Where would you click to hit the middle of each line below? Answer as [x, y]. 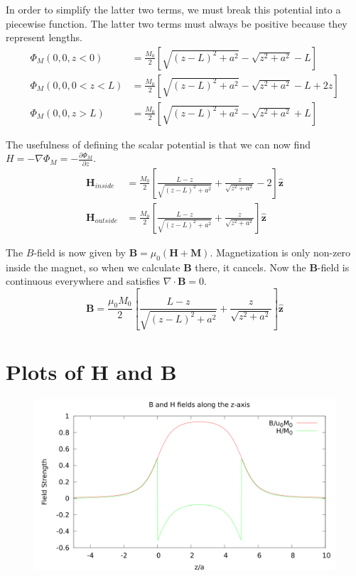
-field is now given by [80, 252]
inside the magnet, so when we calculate [93, 267]
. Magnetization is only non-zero [280, 252]
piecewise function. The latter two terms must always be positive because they [177, 23]
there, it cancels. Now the [250, 267]
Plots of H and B [91, 371]
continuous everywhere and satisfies [83, 281]
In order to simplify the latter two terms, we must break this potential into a [173, 9]
